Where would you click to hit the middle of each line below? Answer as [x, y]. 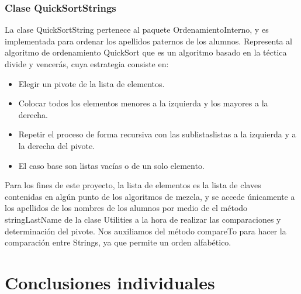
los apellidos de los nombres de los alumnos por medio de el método [126, 208]
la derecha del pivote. [57, 145]
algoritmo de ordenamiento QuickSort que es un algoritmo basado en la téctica [146, 52]
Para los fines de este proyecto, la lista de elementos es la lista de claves [133, 185]
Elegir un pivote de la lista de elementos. [91, 83]
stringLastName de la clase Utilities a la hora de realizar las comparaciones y [143, 219]
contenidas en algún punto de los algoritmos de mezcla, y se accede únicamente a [150, 196]
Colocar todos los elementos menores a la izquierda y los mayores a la [143, 103]
